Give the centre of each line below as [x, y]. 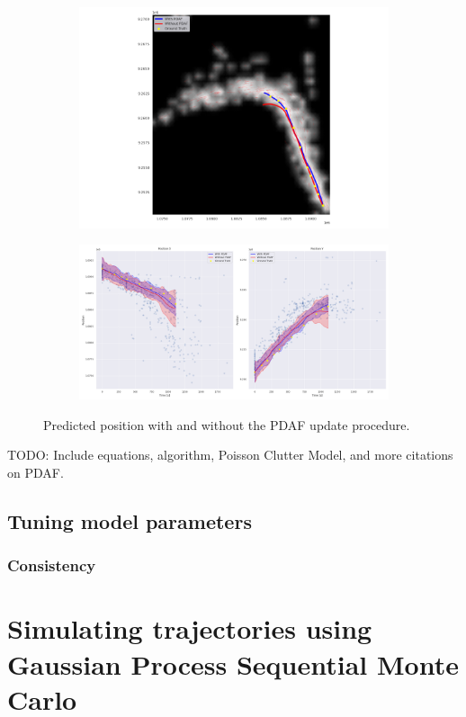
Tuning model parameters [130, 521]
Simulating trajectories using [190, 628]
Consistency [52, 565]
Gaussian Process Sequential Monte [233, 663]
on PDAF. [36, 473]
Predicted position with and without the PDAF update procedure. [227, 424]
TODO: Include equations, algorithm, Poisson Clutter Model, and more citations [230, 455]
